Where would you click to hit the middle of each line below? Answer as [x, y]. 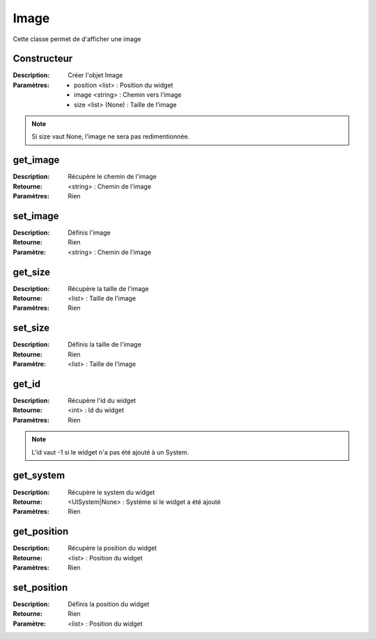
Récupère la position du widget [112, 548]
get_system [39, 476]
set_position [40, 587]
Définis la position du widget [109, 604]
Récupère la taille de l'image [108, 288]
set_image [36, 216]
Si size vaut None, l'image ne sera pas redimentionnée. [111, 136]
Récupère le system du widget [111, 492]
